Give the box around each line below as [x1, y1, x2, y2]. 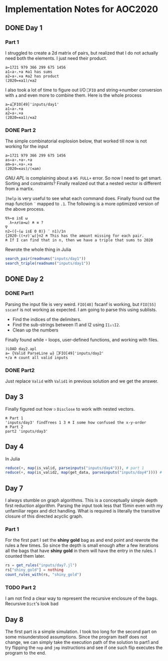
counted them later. [5, 553, 45, 559]
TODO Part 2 [5, 584, 36, 591]
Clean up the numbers [12, 327, 58, 333]
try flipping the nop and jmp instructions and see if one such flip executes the [5, 644, 163, 650]
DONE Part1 [5, 290, 34, 297]
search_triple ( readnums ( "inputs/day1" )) [5, 261, 91, 266]
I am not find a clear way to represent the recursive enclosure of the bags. [5, 595, 158, 601]
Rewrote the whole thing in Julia [5, 247, 71, 253]
